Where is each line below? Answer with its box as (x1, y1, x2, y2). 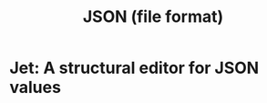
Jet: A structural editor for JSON (9, 57, 260, 78)
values (9, 77, 62, 98)
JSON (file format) (82, 6, 224, 27)
